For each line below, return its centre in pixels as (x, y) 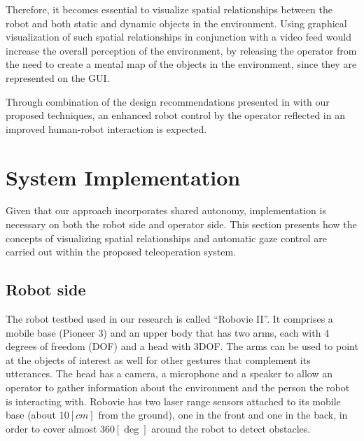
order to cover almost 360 (61, 428)
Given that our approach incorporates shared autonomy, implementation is (166, 210)
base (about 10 (37, 415)
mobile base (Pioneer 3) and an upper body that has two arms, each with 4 (168, 332)
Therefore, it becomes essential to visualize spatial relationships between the (169, 9)
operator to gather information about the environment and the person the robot (178, 387)
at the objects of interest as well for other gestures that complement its (158, 359)
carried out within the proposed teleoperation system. (121, 252)
